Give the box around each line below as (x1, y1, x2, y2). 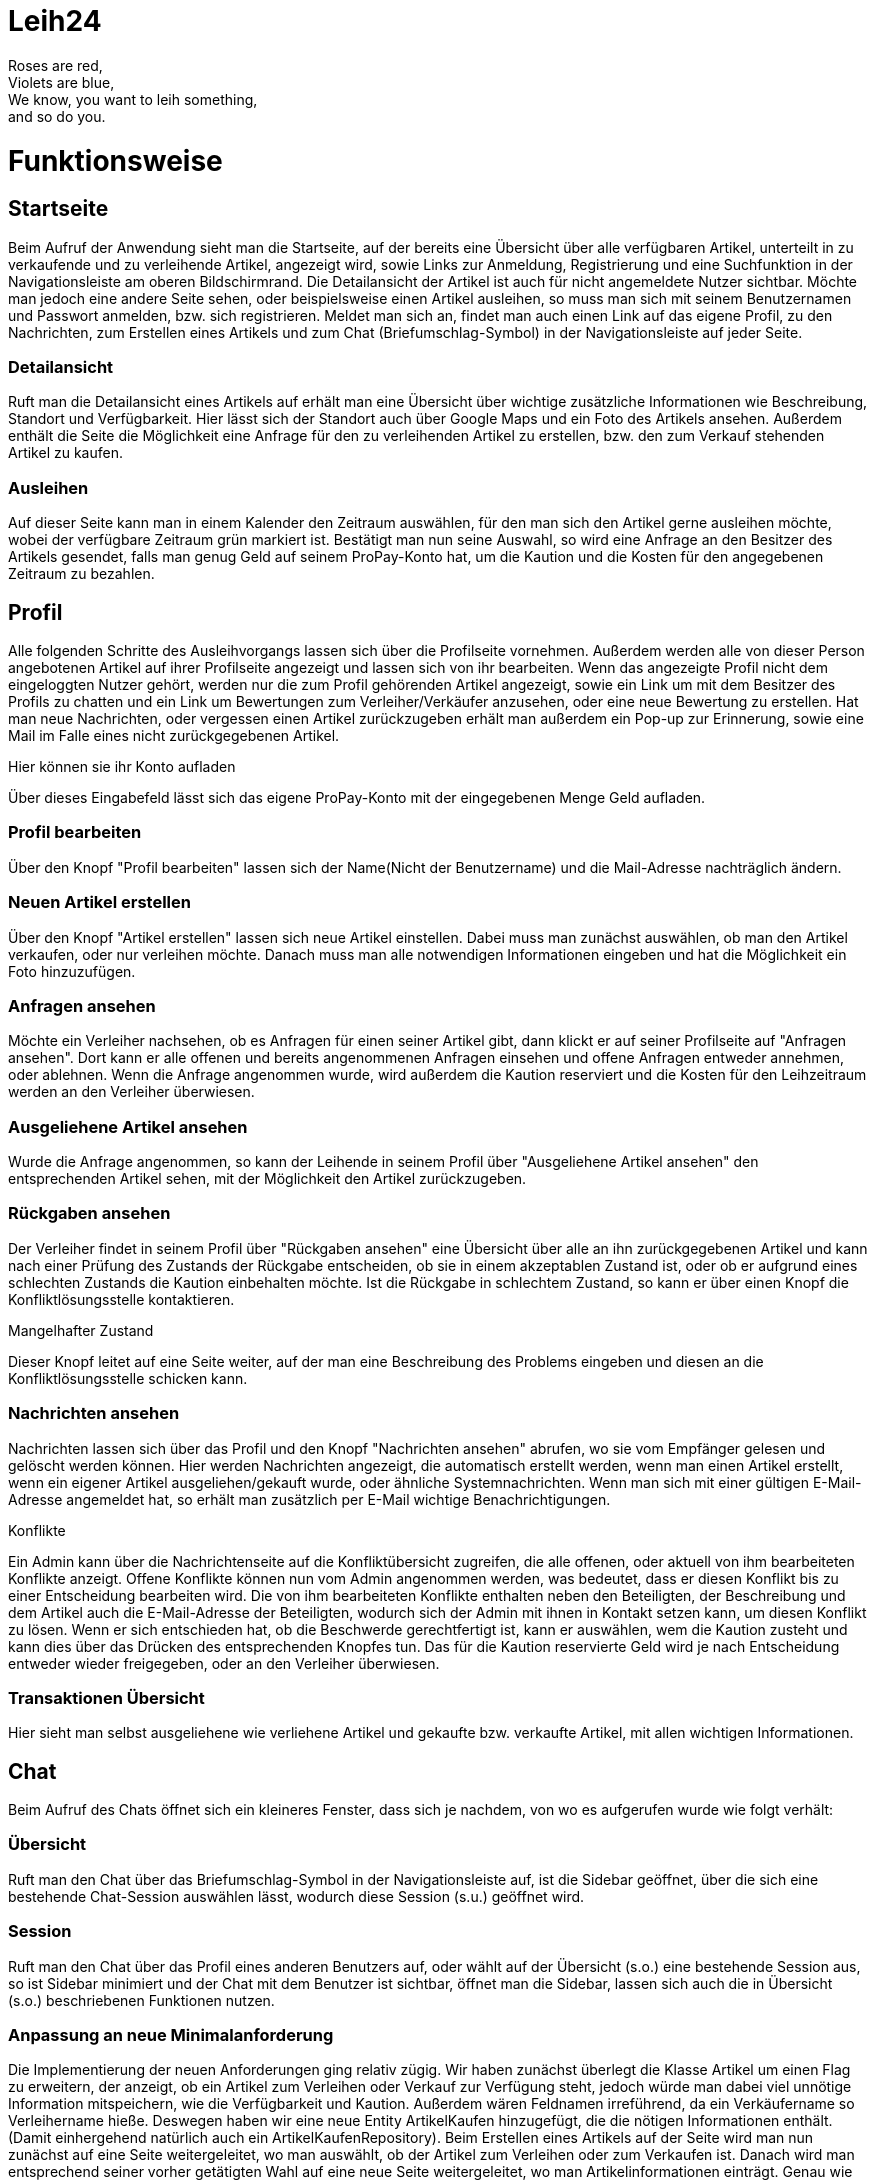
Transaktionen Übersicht (8, 1687, 205, 1708)
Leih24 (8, 4, 102, 38)
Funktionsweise (8, 143, 223, 178)
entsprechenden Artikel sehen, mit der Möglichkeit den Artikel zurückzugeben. (8, 1170, 527, 1188)
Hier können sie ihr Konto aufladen (8, 758, 236, 776)
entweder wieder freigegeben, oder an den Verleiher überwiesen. (8, 1654, 440, 1672)
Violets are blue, (8, 73, 115, 91)
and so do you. (8, 107, 106, 125)
